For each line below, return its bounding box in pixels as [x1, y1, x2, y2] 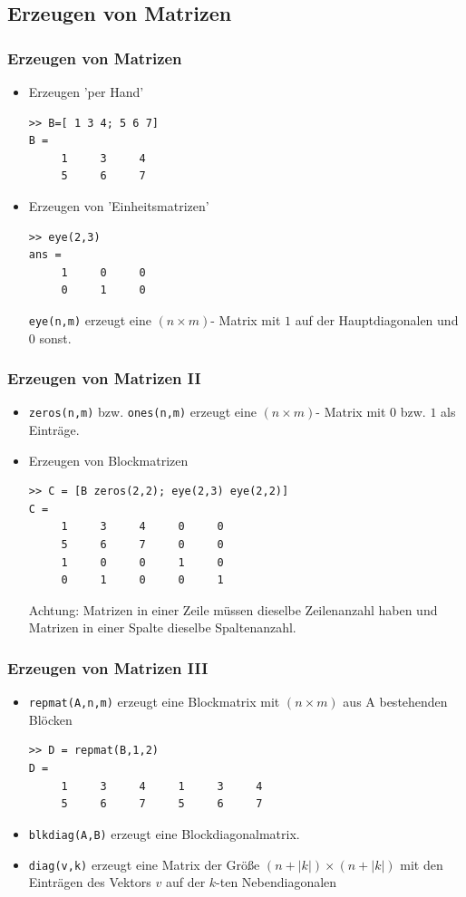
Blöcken [28, 709, 73, 728]
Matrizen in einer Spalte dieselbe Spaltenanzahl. [28, 618, 296, 637]
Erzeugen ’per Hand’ [28, 82, 144, 101]
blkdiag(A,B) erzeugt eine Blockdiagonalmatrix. [28, 824, 300, 843]
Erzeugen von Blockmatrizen [28, 450, 189, 469]
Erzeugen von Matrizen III [7, 656, 209, 679]
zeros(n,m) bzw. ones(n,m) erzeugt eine [28, 402, 257, 421]
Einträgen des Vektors [28, 873, 151, 892]
